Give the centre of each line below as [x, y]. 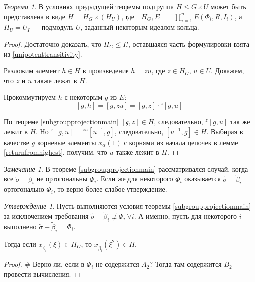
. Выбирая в [225, 131]
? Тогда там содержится [186, 264]
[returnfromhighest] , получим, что [56, 152]
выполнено [20, 226]
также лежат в [56, 80]
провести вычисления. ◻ [42, 273]
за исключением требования [46, 215]
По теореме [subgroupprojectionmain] [61, 121]
